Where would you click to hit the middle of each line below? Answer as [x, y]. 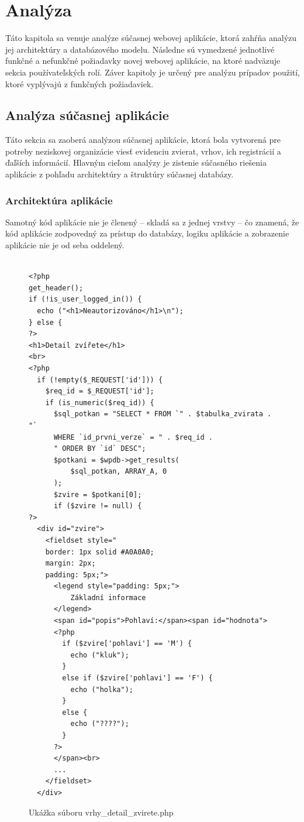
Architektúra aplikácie [59, 200]
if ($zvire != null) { [98, 506]
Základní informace [108, 597]
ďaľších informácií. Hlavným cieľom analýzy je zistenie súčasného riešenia [136, 162]
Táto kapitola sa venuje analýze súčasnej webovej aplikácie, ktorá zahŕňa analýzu [151, 38]
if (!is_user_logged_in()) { [85, 299]
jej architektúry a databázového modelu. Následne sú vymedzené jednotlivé [140, 49]
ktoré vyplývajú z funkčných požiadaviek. [80, 83]
